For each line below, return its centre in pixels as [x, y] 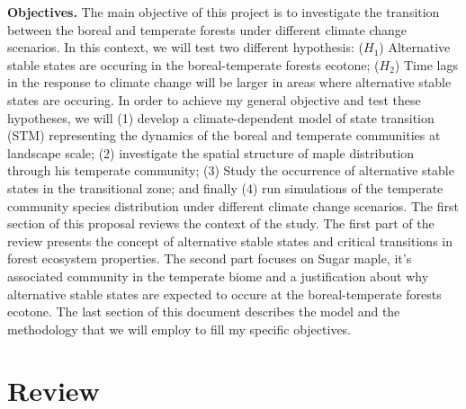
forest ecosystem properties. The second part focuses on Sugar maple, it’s [210, 258]
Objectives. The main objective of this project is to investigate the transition [224, 12]
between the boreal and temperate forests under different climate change [207, 29]
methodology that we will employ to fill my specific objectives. [179, 329]
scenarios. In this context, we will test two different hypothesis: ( [185, 47]
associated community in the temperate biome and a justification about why [218, 276]
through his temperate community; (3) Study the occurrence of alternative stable [231, 170]
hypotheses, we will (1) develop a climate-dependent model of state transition [221, 117]
